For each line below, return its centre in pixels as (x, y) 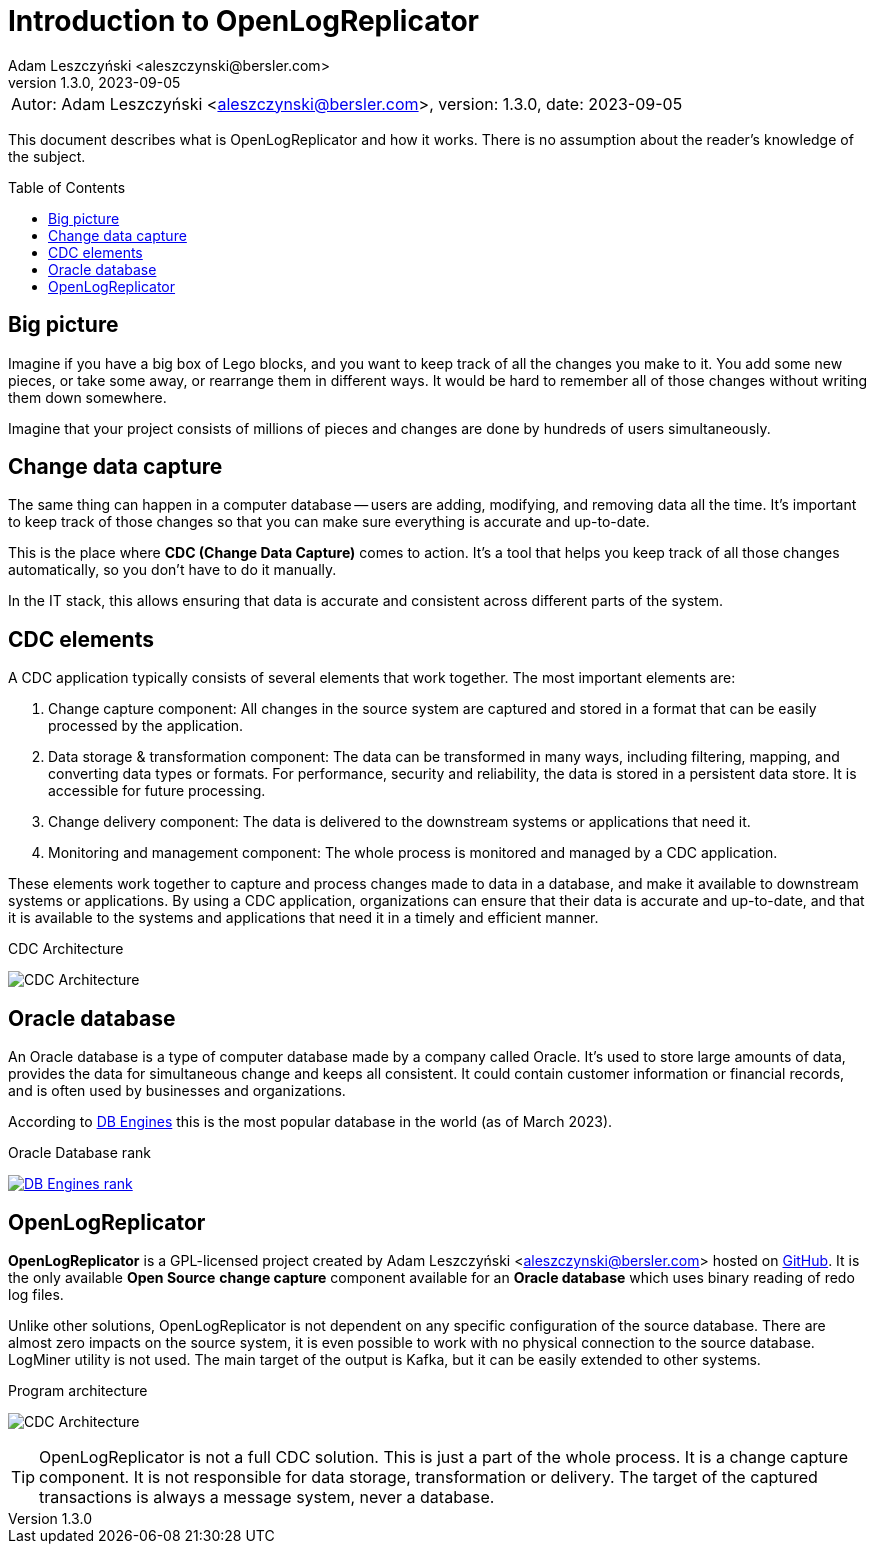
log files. (36, 1294)
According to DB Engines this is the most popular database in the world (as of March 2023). (310, 1122)
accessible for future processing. (157, 791)
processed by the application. (146, 726)
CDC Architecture (66, 949)
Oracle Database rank (79, 1153)
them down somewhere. (87, 397)
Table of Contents (67, 187)
